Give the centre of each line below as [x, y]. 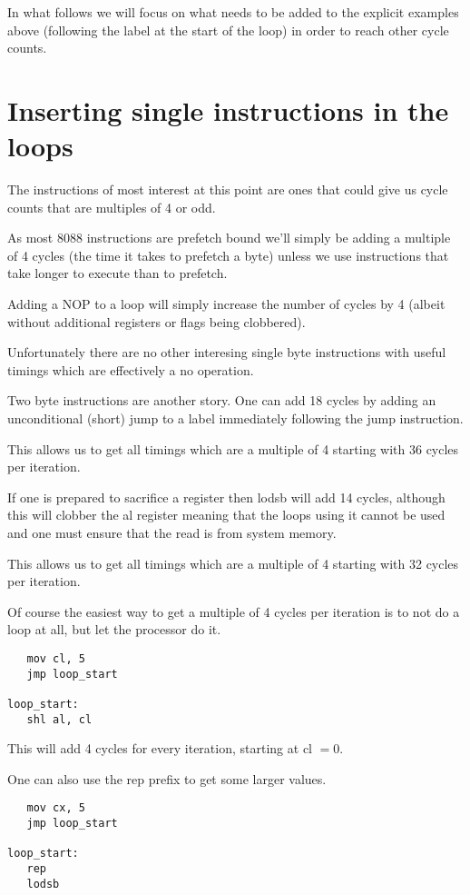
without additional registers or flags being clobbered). [157, 321]
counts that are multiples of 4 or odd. [112, 207]
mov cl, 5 [56, 658]
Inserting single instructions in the [228, 109]
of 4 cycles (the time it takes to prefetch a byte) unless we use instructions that [228, 255]
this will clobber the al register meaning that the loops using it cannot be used [226, 515]
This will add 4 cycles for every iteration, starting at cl [160, 748]
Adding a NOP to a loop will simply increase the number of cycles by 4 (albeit [226, 304]
